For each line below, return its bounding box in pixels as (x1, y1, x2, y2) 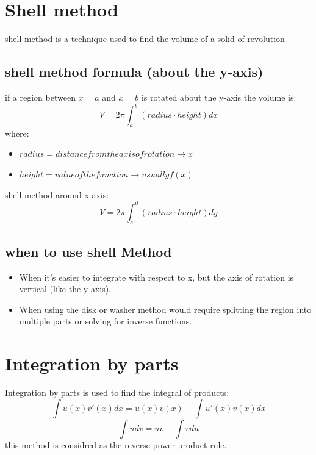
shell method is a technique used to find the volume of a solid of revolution (5, 32, 285, 45)
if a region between (5, 90, 76, 103)
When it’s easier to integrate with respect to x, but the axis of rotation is (19, 270, 294, 283)
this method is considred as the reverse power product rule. (5, 438, 227, 451)
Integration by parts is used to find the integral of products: (5, 386, 229, 399)
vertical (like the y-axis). (19, 282, 112, 295)
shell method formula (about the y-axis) (5, 62, 264, 81)
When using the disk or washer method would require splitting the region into (19, 303, 312, 315)
